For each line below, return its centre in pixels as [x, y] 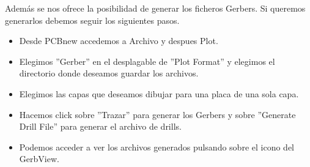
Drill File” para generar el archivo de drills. [100, 126]
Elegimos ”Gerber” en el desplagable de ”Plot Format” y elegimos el [147, 61]
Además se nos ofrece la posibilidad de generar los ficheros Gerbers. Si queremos [155, 8]
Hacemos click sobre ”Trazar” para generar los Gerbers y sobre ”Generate [157, 114]
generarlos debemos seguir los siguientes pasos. [92, 20]
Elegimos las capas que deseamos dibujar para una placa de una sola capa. [159, 93]
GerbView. [39, 159]
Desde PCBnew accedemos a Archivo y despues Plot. [119, 41]
